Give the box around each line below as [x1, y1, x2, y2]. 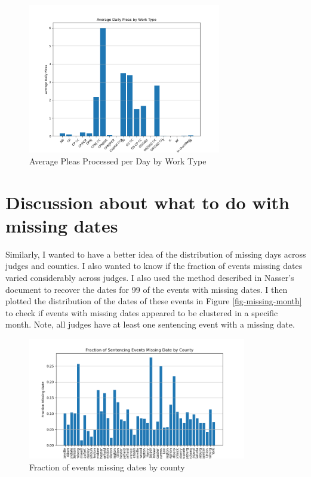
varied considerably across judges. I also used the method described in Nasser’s [5, 271, 294, 284]
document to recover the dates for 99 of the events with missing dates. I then [5, 283, 288, 295]
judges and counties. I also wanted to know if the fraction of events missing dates [5, 259, 303, 272]
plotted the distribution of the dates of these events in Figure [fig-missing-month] [5, 295, 302, 307]
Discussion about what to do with [5, 189, 290, 214]
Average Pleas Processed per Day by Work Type [29, 154, 207, 167]
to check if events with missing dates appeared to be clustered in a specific [5, 306, 278, 319]
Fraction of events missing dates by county [29, 460, 185, 473]
